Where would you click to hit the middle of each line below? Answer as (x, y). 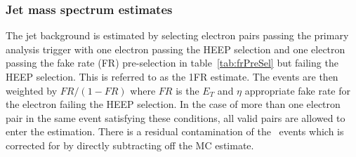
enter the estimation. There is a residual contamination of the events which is (175, 131)
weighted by (32, 90)
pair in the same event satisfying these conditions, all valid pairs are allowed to (176, 117)
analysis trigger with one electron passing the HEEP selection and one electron (176, 49)
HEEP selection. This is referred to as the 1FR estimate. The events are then (172, 76)
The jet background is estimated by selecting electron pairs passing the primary (177, 35)
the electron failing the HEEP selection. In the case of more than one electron (173, 104)
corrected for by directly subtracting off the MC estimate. (130, 145)
